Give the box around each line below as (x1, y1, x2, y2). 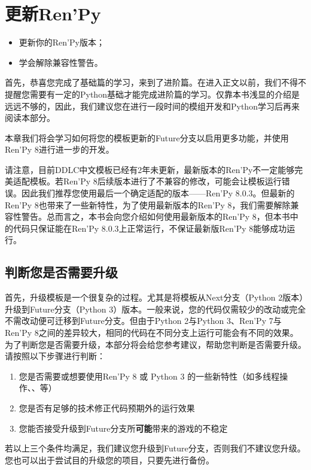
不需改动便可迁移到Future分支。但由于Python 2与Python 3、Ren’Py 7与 (5, 314, 282, 327)
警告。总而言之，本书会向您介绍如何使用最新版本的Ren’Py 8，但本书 (21, 210, 290, 223)
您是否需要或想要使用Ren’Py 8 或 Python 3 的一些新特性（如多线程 (19, 369, 280, 382)
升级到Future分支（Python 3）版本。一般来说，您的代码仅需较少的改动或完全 (5, 302, 306, 315)
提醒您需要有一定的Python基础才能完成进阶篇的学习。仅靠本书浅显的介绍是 (5, 87, 300, 100)
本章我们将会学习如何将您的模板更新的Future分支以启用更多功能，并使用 (5, 131, 289, 144)
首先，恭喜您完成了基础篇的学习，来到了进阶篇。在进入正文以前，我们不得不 (5, 76, 306, 89)
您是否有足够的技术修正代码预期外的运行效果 (19, 401, 195, 414)
